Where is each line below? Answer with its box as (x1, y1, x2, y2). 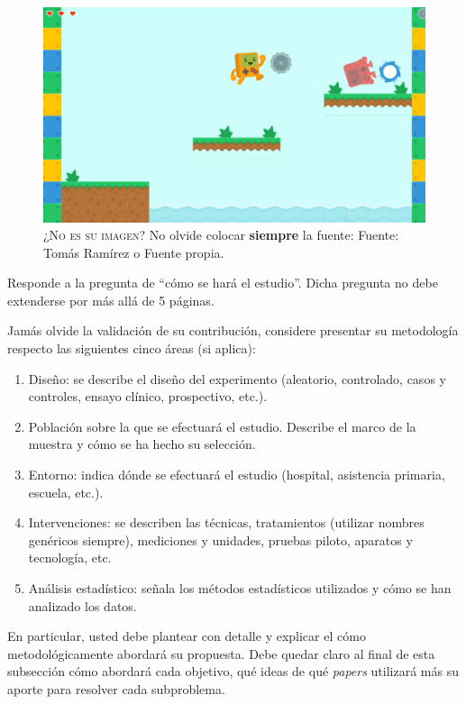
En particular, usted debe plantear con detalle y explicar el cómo (7, 626, 366, 645)
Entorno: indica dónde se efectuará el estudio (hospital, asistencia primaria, (28, 465, 445, 484)
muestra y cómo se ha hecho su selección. (28, 434, 256, 453)
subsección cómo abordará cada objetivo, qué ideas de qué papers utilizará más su (7, 662, 459, 681)
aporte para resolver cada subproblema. (7, 679, 225, 698)
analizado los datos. (28, 596, 137, 615)
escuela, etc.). (28, 482, 104, 501)
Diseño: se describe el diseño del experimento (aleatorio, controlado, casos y (28, 369, 446, 388)
